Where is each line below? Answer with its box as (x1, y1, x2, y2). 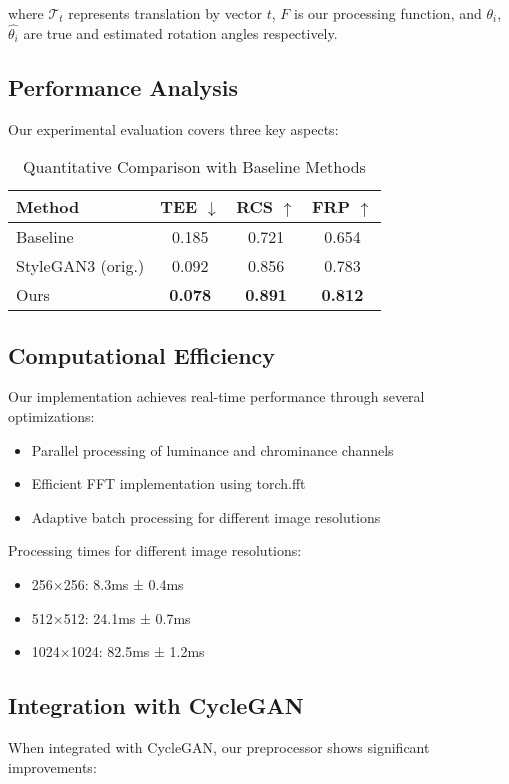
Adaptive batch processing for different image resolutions (31, 506, 381, 527)
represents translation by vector (68, 3, 263, 23)
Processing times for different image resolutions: (8, 540, 302, 561)
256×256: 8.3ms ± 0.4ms (31, 573, 184, 594)
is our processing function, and (293, 3, 482, 23)
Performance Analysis (8, 71, 238, 102)
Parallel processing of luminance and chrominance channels (31, 439, 394, 460)
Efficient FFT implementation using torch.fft (31, 473, 306, 494)
